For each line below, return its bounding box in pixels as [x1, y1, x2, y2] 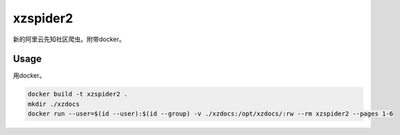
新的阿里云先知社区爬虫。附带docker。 [13, 35, 125, 43]
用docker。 [13, 71, 46, 80]
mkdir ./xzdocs [27, 100, 80, 108]
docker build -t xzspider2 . [27, 90, 128, 98]
